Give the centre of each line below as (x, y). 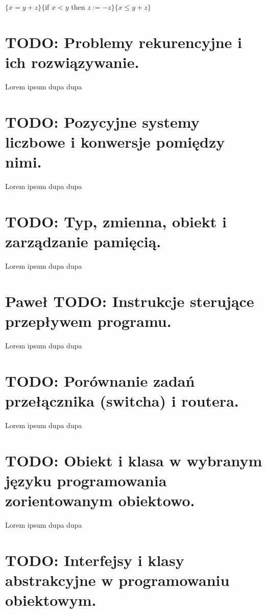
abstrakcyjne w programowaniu (117, 580)
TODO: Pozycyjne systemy (102, 121)
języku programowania (86, 480)
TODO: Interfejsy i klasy (95, 560)
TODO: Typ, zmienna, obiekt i (116, 221)
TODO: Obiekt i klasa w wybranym (134, 460)
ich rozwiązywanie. (72, 62)
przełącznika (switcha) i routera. (122, 400)
